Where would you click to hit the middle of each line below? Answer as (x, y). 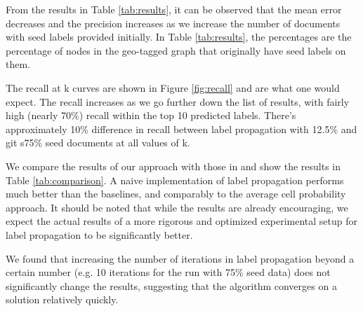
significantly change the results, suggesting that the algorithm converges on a (171, 285)
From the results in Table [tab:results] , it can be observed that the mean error (174, 9)
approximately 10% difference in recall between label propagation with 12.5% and (181, 129)
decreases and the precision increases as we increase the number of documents (173, 23)
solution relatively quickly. (62, 299)
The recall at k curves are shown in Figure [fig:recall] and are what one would (173, 87)
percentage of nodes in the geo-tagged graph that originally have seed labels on (176, 50)
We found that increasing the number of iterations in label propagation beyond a (180, 258)
